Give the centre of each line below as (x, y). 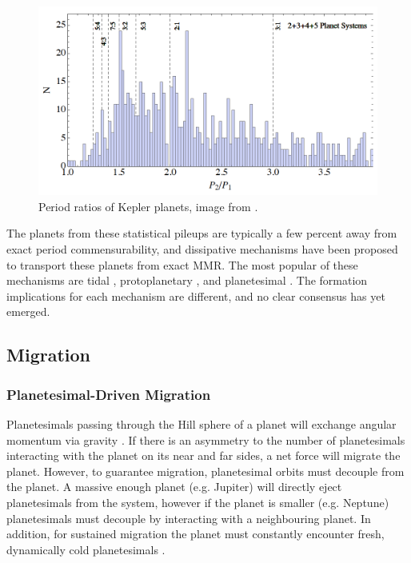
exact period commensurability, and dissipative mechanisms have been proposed (202, 249)
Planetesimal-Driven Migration (109, 394)
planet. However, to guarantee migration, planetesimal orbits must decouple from (205, 471)
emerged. (28, 311)
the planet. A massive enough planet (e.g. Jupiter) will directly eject (174, 487)
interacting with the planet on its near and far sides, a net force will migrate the (204, 455)
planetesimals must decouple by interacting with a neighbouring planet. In (189, 518)
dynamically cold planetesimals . (86, 549)
